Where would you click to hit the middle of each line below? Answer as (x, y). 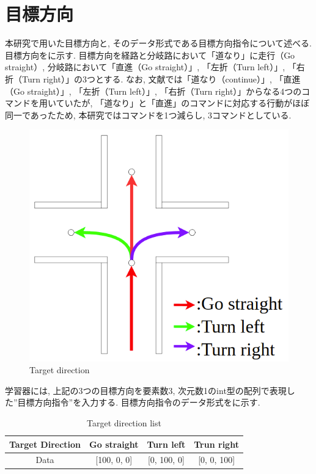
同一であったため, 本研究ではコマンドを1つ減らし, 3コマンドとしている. (148, 115)
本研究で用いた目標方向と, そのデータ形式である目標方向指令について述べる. (158, 43)
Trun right (216, 444)
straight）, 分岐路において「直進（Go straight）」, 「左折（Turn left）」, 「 (151, 67)
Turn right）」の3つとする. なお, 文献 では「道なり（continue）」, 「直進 (161, 78)
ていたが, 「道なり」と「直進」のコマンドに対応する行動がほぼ (183, 103)
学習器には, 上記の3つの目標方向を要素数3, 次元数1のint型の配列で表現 (146, 390)
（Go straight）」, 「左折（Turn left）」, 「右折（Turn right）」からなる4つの (153, 91)
